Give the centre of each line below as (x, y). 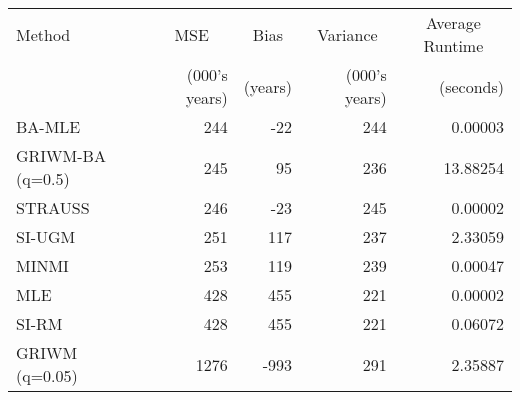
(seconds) (471, 86)
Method (43, 34)
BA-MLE (48, 126)
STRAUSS (53, 207)
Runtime (453, 45)
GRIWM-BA (61, 155)
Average (453, 22)
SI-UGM (46, 236)
